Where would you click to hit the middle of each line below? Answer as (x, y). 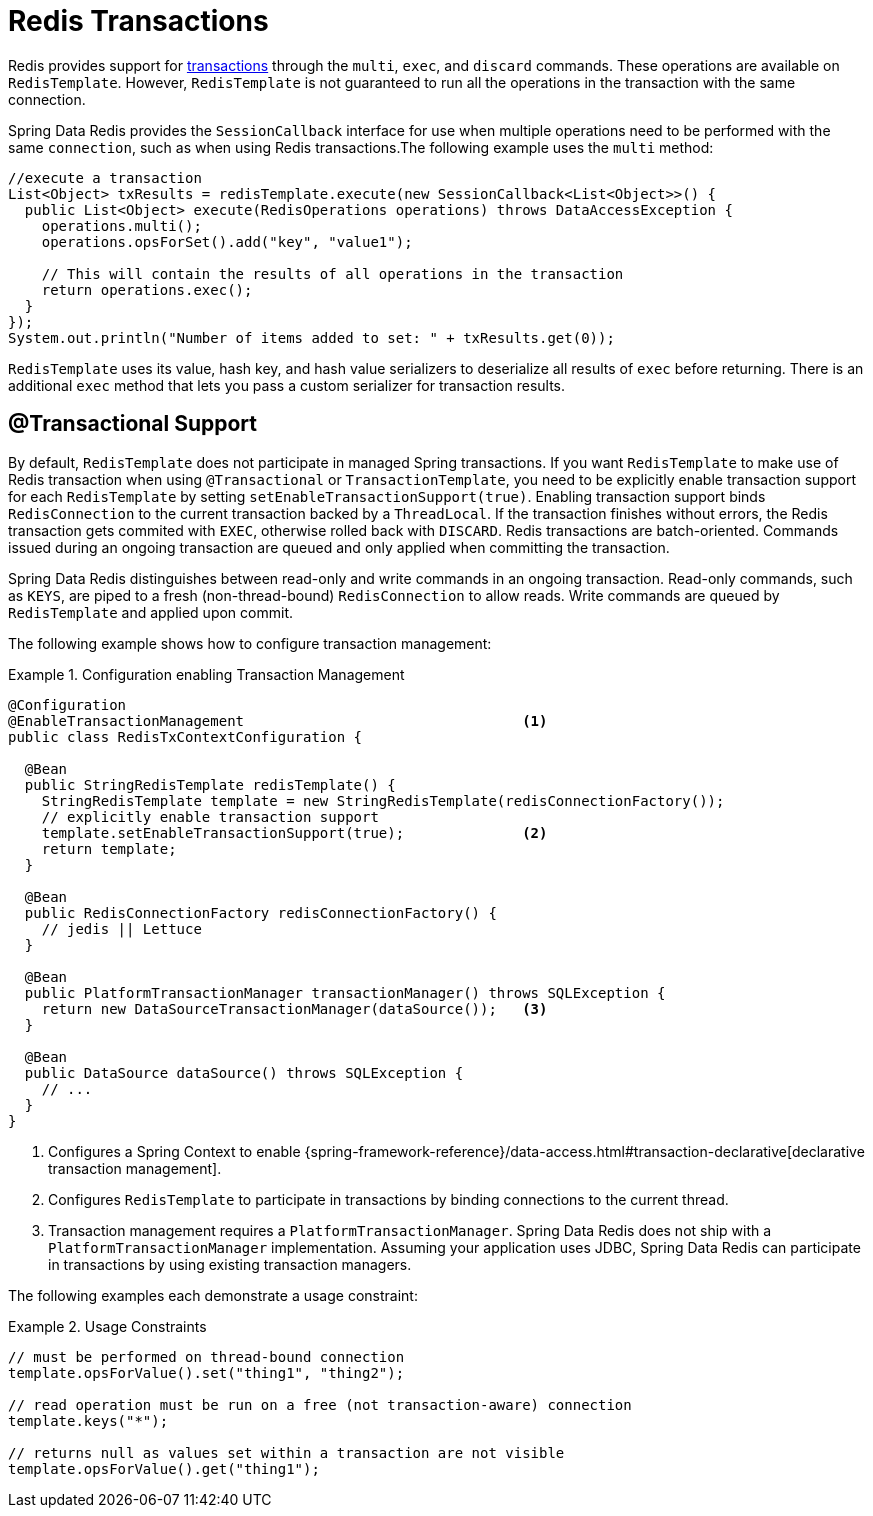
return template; (109, 848)
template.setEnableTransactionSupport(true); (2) (294, 832)
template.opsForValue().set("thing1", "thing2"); (206, 1372)
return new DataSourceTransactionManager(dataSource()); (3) (294, 1008)
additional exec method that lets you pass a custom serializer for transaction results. (287, 385)
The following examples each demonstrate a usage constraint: (213, 1295)
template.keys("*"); (88, 1420)
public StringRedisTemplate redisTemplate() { (210, 784)
